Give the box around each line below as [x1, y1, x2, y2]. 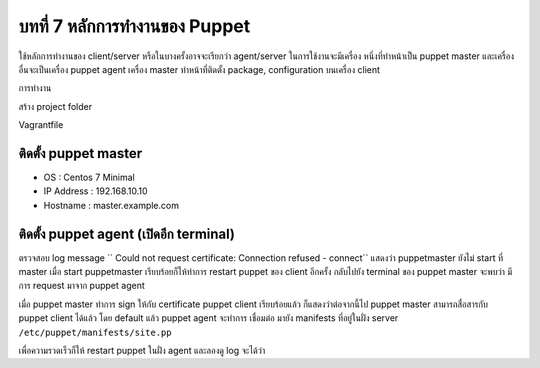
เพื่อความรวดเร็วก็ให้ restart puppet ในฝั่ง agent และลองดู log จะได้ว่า [18, 345, 266, 357]
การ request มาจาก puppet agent [18, 280, 145, 292]
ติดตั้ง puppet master [18, 145, 143, 162]
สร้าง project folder [18, 100, 93, 112]
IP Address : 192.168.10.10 [43, 185, 149, 197]
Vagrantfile [18, 119, 64, 131]
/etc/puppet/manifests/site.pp [18, 326, 172, 338]
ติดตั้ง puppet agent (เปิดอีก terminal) [18, 225, 235, 242]
